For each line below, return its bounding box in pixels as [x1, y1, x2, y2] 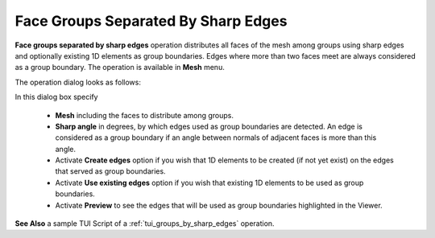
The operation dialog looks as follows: [14, 77, 141, 87]
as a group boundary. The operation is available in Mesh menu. [14, 63, 225, 72]
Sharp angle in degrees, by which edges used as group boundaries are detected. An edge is [55, 121, 362, 131]
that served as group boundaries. [55, 166, 166, 176]
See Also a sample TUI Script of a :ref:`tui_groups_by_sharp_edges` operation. [14, 219, 275, 228]
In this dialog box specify [14, 92, 98, 102]
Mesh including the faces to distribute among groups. [55, 110, 234, 120]
